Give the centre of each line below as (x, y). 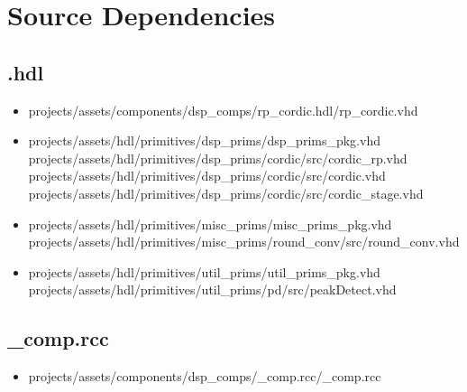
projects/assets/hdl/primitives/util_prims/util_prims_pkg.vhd (204, 271)
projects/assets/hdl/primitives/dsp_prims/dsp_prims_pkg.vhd (204, 140)
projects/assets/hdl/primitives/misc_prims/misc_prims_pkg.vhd (210, 224)
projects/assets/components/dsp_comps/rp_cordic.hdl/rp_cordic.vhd (223, 110)
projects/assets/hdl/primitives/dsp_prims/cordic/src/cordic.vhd (207, 176)
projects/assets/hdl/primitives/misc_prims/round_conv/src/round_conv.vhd (244, 242)
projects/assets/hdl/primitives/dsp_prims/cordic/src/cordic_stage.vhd (226, 193)
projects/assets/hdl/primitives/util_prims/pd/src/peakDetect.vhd (212, 289)
